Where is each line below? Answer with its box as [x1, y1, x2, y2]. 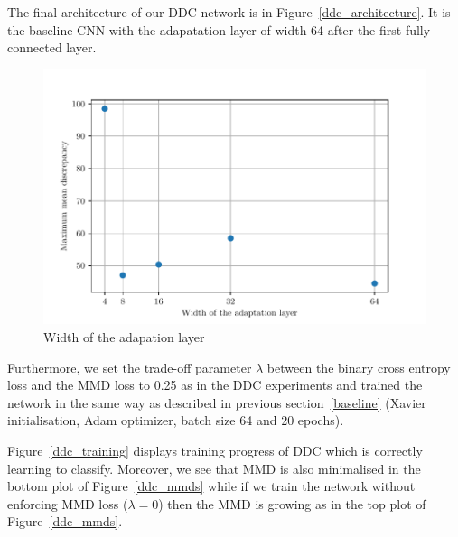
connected [7, 38, 62, 57]
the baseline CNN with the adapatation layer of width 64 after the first [7, 20, 402, 39]
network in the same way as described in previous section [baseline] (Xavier [7, 393, 426, 412]
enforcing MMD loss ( [7, 494, 128, 513]
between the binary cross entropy [266, 357, 451, 376]
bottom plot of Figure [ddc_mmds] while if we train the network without [7, 477, 416, 495]
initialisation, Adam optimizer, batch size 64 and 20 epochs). [7, 411, 344, 430]
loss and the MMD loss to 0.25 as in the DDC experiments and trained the [7, 375, 423, 394]
